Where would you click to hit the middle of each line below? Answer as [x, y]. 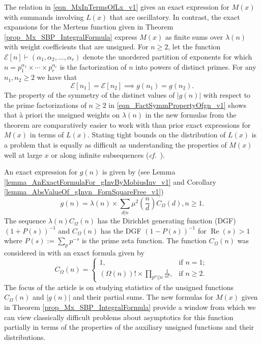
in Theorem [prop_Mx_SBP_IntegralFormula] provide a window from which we [130, 307]
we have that [57, 77]
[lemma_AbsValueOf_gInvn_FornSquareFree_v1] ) [84, 192]
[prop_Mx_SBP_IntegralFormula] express [71, 36]
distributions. [25, 337]
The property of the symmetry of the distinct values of [90, 94]
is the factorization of [93, 66]
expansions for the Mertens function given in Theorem [89, 27]
